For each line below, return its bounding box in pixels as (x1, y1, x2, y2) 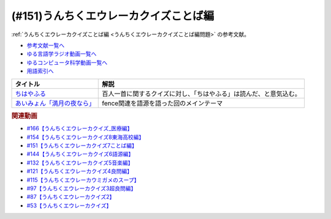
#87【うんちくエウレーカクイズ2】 (26, 193, 115, 201)
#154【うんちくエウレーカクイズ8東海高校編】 (26, 133, 145, 141)
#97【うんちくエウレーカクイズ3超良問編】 (26, 184, 137, 192)
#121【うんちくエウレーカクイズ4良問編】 (26, 168, 133, 175)
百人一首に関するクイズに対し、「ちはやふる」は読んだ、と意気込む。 (102, 89, 302, 98)
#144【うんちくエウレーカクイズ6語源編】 (26, 150, 134, 158)
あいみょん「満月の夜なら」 (15, 98, 95, 107)
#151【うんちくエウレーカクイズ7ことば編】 (26, 141, 138, 149)
